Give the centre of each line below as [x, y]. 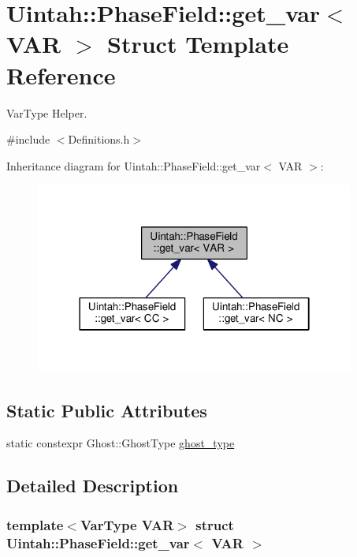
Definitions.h [99, 139]
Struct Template [198, 44]
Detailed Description [93, 486]
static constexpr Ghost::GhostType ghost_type [121, 443]
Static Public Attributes [107, 410]
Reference [61, 75]
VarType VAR [127, 524]
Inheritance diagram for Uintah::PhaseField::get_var [134, 165]
